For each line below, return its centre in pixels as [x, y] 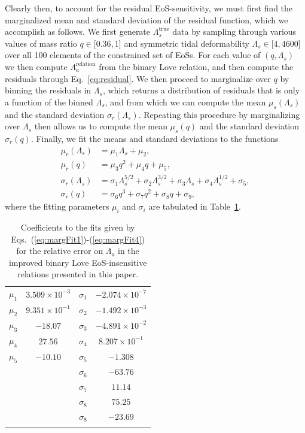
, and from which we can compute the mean [185, 102]
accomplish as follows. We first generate [78, 31]
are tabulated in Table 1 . [195, 206]
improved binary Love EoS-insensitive [78, 262]
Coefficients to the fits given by [78, 227]
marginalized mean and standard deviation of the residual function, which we [147, 19]
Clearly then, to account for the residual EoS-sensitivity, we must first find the [149, 8]
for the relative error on [60, 251]
